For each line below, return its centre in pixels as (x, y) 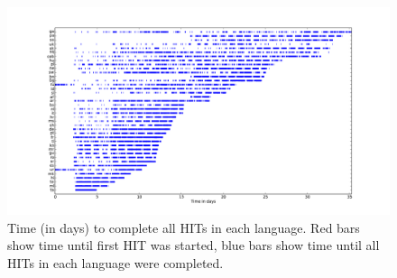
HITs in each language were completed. (115, 263)
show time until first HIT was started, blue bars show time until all (194, 245)
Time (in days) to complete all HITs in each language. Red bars (184, 227)
